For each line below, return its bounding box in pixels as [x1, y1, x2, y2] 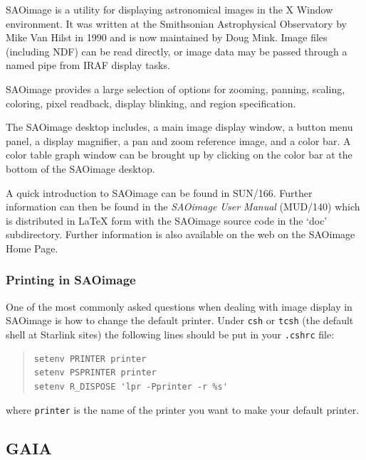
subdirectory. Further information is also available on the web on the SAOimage [6, 227, 355, 242]
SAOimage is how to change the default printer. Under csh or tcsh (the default [6, 313, 354, 328]
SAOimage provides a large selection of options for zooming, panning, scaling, [6, 81, 345, 96]
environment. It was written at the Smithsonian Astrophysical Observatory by [6, 16, 347, 31]
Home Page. [6, 240, 58, 255]
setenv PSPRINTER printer [33, 368, 157, 378]
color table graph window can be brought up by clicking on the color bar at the [6, 147, 352, 162]
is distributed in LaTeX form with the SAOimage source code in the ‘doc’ [6, 213, 328, 228]
